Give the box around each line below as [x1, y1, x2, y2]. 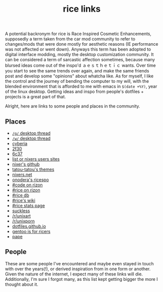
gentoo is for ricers [12, 229, 51, 234]
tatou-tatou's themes [12, 166, 54, 172]
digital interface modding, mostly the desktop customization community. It [5, 52, 154, 57]
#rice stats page [12, 203, 45, 208]
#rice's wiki [12, 198, 36, 203]
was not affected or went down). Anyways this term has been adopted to [5, 46, 151, 52]
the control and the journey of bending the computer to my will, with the [5, 78, 149, 84]
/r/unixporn [12, 218, 35, 224]
